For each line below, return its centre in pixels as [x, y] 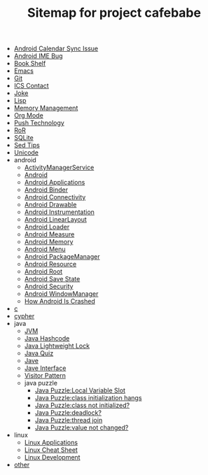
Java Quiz [39, 353]
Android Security [49, 286]
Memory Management [46, 108]
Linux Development [52, 458]
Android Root [43, 271]
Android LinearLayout [56, 220]
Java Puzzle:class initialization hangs [88, 398]
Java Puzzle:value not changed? [82, 427]
